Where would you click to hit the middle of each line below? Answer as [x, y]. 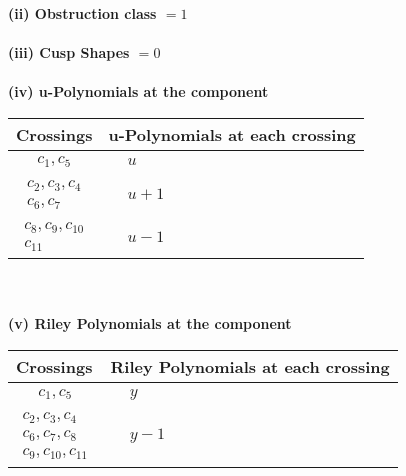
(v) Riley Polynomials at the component [150, 323]
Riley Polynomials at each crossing [250, 367]
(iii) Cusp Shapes [69, 52]
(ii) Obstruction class [82, 13]
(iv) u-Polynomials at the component [138, 91]
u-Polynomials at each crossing [232, 134]
